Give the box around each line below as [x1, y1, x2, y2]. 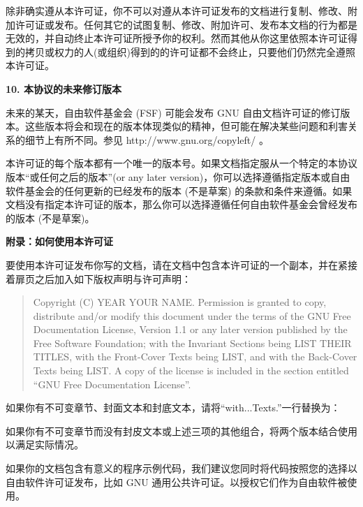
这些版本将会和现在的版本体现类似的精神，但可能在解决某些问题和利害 [24, 119, 348, 133]
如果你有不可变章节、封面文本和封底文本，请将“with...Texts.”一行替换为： [6, 400, 341, 415]
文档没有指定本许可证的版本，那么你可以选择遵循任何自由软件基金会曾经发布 [6, 197, 357, 212]
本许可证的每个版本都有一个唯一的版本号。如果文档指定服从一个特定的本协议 [6, 156, 357, 170]
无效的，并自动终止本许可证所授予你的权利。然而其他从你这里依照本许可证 [6, 31, 348, 45]
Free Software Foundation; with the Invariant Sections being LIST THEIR [33, 335, 352, 350]
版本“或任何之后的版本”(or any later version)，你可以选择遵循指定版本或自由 [6, 169, 350, 184]
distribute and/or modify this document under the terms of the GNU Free [33, 308, 351, 323]
